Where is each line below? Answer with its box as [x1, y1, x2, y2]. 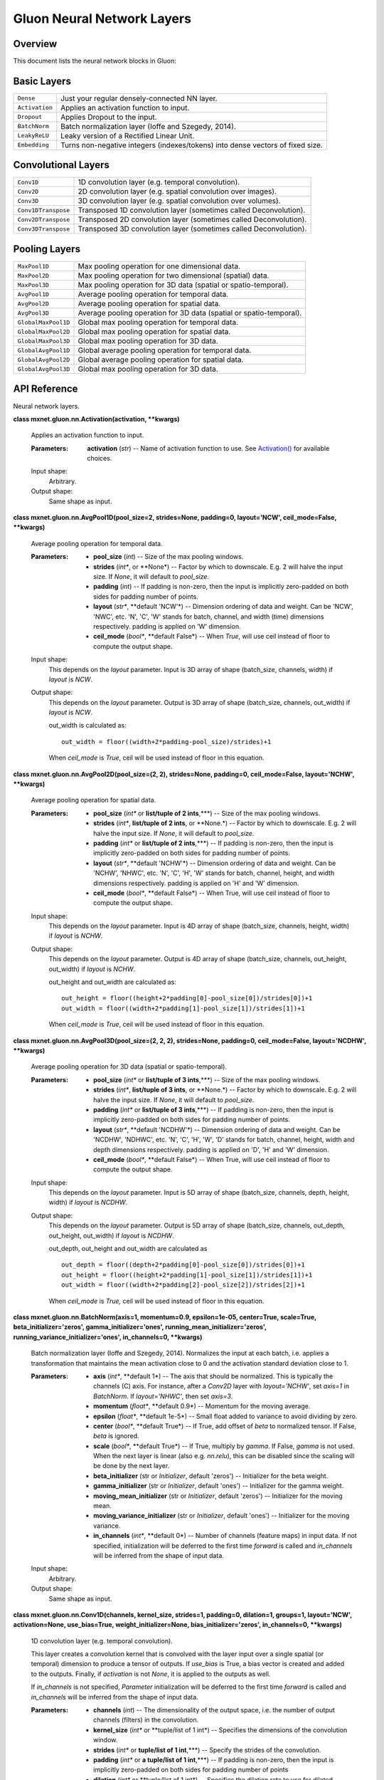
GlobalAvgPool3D [17, 365, 70, 373]
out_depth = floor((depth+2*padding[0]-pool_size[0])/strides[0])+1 [61, 1261, 305, 1269]
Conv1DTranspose [17, 206, 70, 214]
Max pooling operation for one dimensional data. [78, 261, 241, 271]
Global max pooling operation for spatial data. [78, 327, 231, 336]
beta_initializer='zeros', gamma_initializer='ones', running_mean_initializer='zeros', [13, 1323, 267, 1331]
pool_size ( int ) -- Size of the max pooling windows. [93, 553, 244, 561]
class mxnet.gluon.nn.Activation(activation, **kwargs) [13, 414, 181, 423]
